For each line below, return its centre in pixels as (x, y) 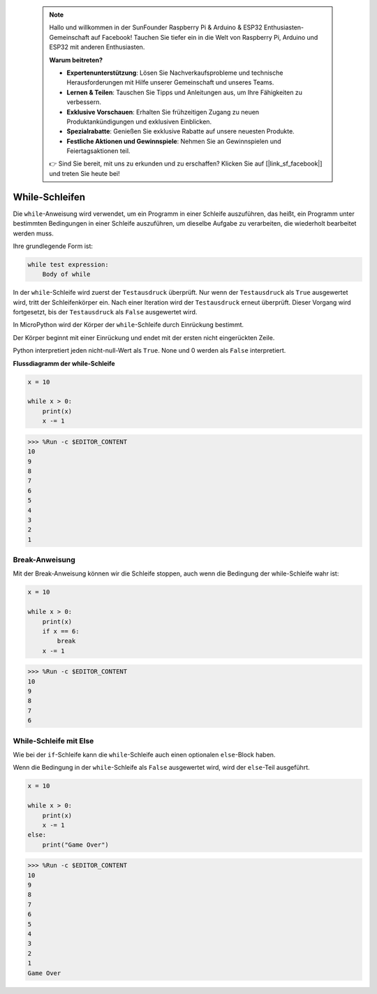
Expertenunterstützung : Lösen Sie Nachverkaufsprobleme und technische (175, 73)
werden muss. (33, 233)
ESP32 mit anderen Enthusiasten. (97, 47)
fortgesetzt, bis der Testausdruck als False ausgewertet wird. (105, 312)
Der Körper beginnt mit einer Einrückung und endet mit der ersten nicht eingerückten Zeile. (144, 337)
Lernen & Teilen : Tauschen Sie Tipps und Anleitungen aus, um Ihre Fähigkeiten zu (185, 92)
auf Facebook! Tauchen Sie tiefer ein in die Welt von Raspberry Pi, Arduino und (205, 37)
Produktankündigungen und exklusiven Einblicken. (139, 122)
